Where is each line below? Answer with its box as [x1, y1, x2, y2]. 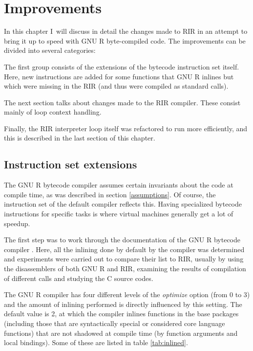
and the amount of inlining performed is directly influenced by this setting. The [4, 299, 242, 309]
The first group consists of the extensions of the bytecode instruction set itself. [4, 61, 239, 71]
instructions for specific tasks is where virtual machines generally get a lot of [4, 209, 233, 219]
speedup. [4, 218, 30, 228]
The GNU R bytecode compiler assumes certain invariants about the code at [4, 180, 233, 190]
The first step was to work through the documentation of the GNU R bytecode [4, 234, 241, 245]
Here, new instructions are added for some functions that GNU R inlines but [4, 71, 234, 81]
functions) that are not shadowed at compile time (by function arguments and [4, 328, 238, 338]
